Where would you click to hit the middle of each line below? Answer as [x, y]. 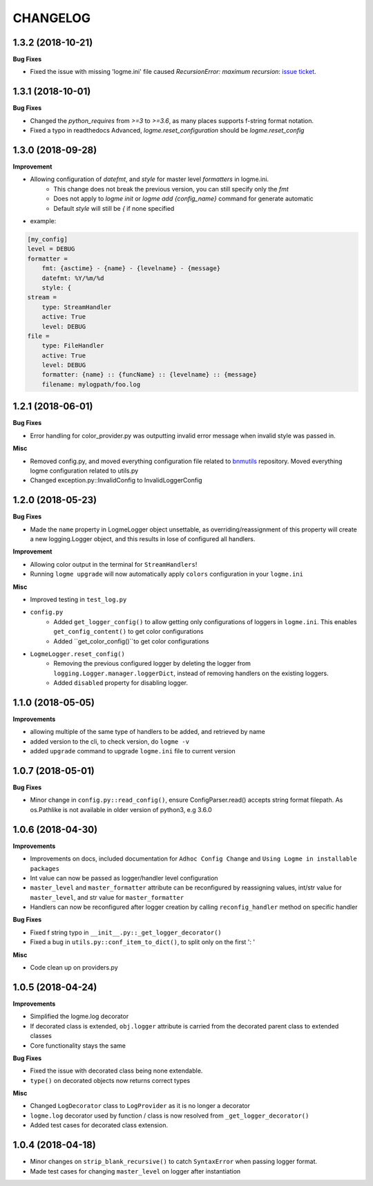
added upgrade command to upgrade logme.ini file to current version [133, 751]
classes [41, 1036]
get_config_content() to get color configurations [128, 632]
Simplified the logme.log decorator [79, 1017]
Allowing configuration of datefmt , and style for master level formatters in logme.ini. [150, 179]
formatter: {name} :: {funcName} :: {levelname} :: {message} [149, 375]
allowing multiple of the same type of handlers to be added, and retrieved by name [147, 732]
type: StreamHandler [77, 307]
